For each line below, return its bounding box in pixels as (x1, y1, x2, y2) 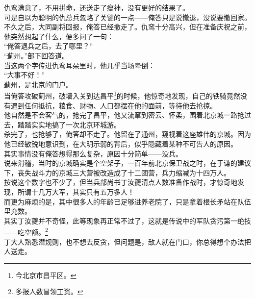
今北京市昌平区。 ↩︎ (15, 270, 76, 280)
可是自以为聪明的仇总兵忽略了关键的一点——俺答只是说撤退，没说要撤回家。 (4, 12, 251, 22)
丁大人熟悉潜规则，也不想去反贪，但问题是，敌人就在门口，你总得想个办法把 (4, 236, 251, 247)
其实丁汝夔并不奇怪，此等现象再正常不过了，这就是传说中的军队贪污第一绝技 (4, 215, 251, 225)
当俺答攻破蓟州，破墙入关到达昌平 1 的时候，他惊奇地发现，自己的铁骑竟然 (4, 89, 240, 100)
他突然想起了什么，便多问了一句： (4, 31, 114, 41)
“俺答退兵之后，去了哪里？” (4, 41, 93, 51)
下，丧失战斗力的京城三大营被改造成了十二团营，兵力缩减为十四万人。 (4, 167, 230, 177)
